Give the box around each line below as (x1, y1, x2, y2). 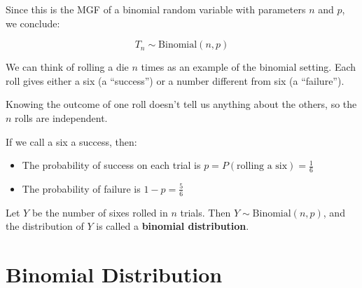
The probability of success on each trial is (22, 158, 201, 172)
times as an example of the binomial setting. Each (141, 60, 356, 74)
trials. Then (180, 205, 231, 219)
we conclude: (6, 15, 60, 30)
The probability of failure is (22, 181, 141, 196)
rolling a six (237, 161, 288, 172)
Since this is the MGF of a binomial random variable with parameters (6, 2, 306, 16)
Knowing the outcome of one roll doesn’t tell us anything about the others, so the (6, 97, 357, 111)
